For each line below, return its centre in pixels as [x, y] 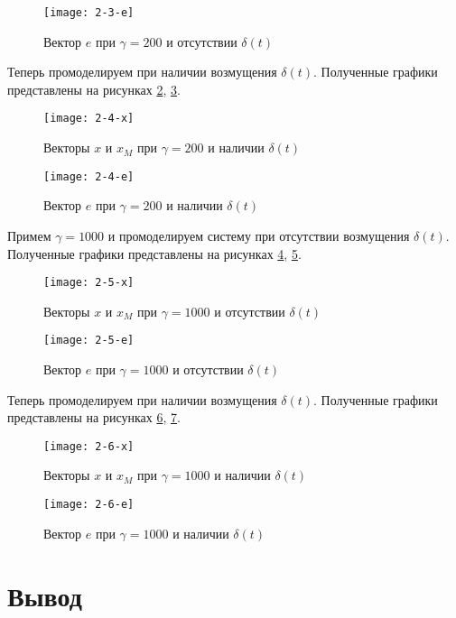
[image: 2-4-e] [89, 176]
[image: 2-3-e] [89, 13]
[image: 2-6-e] [89, 505]
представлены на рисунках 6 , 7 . [94, 417]
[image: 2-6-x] [89, 446]
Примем [29, 235]
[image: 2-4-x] [89, 119]
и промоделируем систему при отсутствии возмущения [259, 235]
